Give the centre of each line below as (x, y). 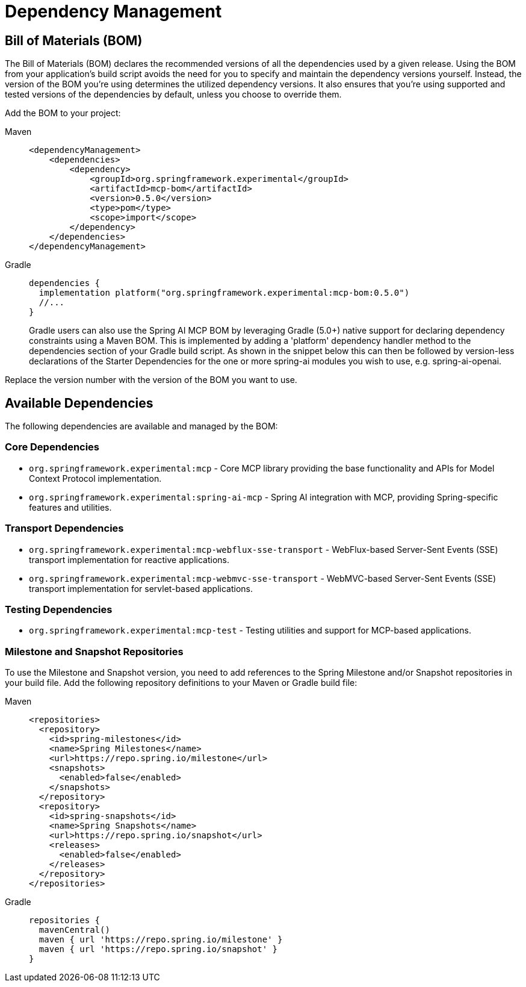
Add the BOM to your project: (63, 113)
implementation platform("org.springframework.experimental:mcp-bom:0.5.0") (224, 293)
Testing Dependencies (59, 609)
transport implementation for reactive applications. (129, 559)
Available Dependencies (79, 403)
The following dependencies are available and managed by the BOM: (141, 426)
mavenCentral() (74, 930)
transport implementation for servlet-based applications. (141, 588)
